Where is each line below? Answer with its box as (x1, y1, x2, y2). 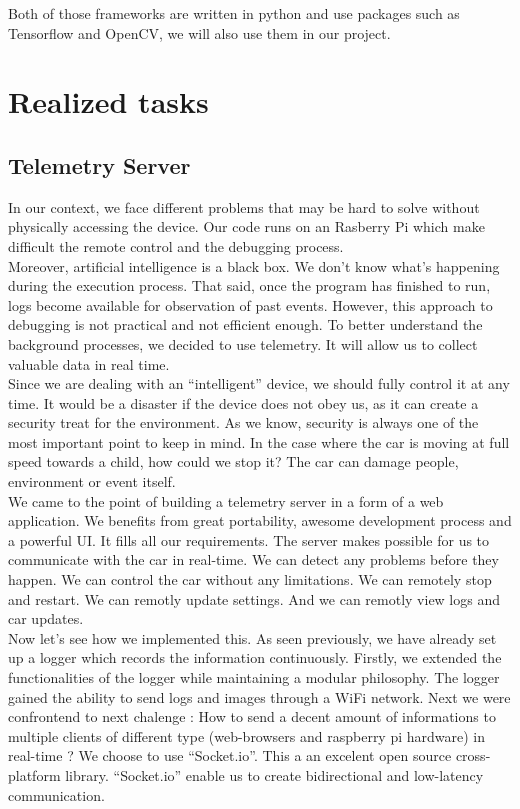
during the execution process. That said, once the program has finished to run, (8, 275, 491, 296)
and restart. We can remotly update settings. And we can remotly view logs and (8, 588, 500, 609)
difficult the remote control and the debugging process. (8, 235, 344, 256)
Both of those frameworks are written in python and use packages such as (8, 3, 460, 23)
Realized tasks (8, 81, 209, 122)
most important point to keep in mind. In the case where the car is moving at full (8, 431, 510, 452)
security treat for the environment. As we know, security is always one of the (8, 412, 479, 433)
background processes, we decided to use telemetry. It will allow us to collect (8, 333, 478, 354)
